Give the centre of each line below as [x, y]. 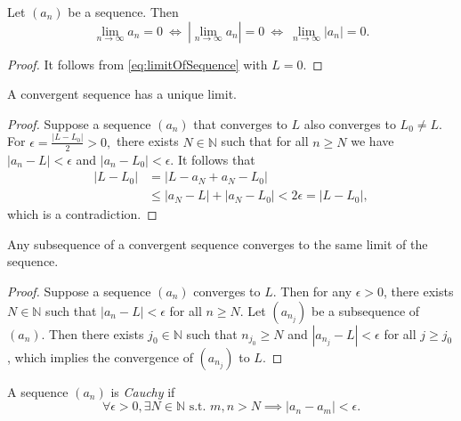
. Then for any [312, 291]
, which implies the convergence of [100, 356]
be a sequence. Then [123, 12]
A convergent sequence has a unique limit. [122, 94]
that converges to [240, 123]
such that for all [265, 141]
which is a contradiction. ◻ [82, 214]
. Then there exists [93, 333]
